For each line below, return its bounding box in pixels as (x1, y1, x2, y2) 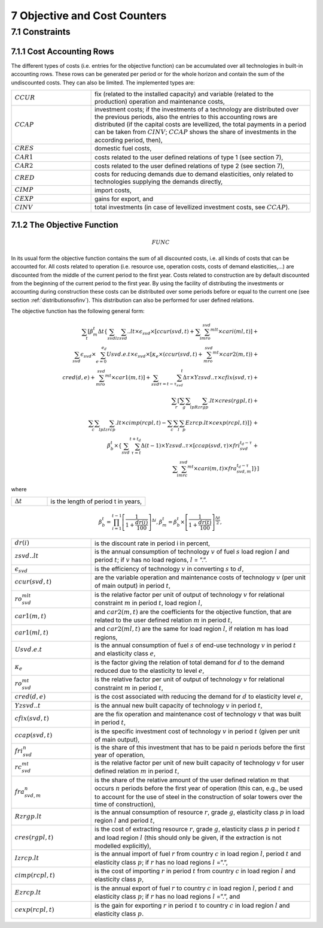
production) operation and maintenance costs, (95, 97, 226, 105)
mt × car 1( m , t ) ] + (105, 373, 151, 381)
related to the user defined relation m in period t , (95, 616, 233, 624)
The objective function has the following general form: (11, 307, 145, 315)
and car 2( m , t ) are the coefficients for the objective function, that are (95, 607, 292, 616)
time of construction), (95, 800, 156, 808)
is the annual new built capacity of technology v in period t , (95, 701, 263, 709)
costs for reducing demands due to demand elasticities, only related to (95, 170, 293, 179)
